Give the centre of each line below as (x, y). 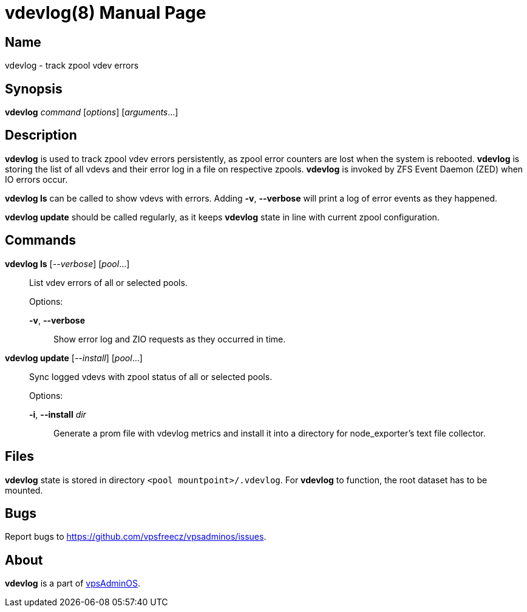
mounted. (24, 490)
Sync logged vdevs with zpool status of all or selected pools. (151, 376)
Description (41, 135)
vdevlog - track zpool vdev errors (72, 66)
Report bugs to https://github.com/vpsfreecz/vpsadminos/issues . (136, 537)
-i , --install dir (58, 414)
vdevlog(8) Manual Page (106, 13)
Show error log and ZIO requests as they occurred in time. (170, 339)
